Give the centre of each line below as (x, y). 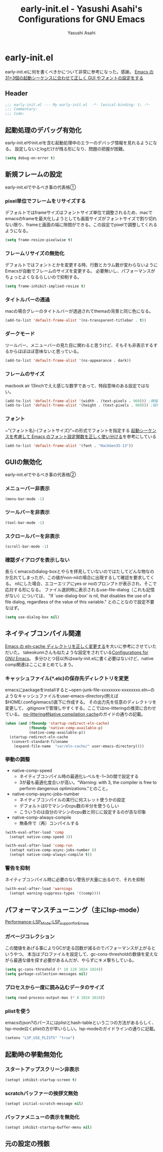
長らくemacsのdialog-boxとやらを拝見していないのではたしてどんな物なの (80, 571)
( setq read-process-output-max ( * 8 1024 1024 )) (55, 998)
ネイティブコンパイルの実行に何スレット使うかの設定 (72, 799)
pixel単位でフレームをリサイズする (46, 201)
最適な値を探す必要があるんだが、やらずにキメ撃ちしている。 (75, 960)
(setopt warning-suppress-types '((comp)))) (55, 893)
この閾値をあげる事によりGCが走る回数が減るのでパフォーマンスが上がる (78, 948)
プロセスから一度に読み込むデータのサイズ (55, 987)
